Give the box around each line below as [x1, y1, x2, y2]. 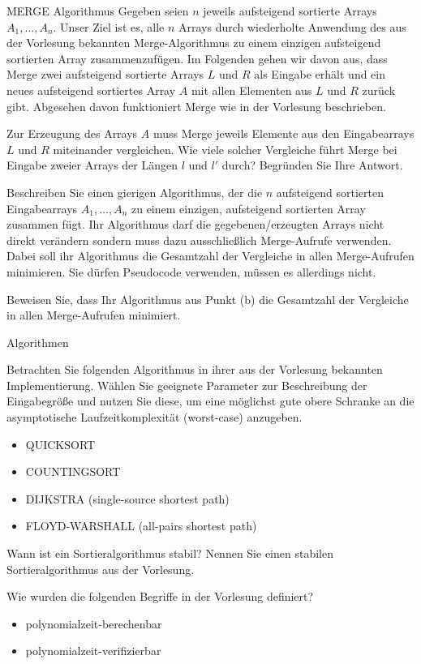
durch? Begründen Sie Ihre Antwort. [221, 156, 403, 173]
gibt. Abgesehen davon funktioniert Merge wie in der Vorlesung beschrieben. [6, 97, 386, 114]
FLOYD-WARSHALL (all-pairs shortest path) [25, 517, 257, 534]
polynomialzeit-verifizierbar [25, 642, 161, 659]
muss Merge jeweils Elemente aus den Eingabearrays [153, 125, 415, 142]
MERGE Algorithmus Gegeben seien [6, 2, 189, 19]
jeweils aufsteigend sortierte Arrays [203, 2, 377, 19]
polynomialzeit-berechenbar [25, 615, 162, 632]
